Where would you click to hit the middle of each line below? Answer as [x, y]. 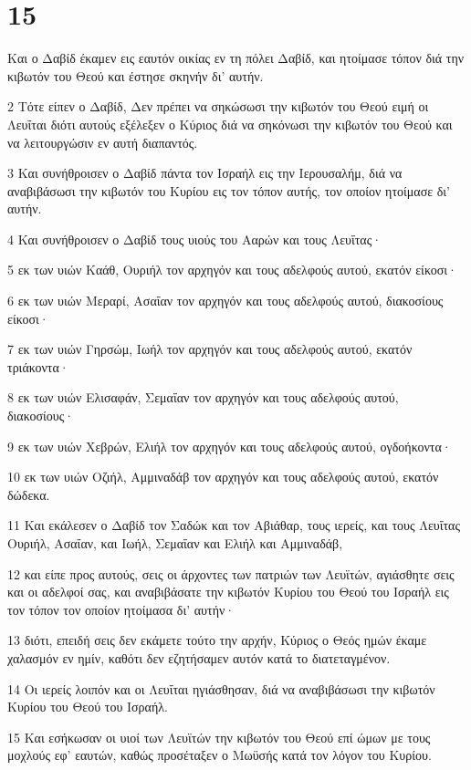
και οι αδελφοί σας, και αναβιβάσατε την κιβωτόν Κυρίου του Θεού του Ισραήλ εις [228, 592]
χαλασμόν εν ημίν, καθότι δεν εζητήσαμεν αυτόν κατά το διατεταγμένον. [199, 657]
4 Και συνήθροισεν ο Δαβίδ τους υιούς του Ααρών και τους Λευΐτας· [195, 239]
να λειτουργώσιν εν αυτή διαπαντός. [103, 142]
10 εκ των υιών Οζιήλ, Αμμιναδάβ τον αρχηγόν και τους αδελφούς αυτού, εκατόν [223, 477]
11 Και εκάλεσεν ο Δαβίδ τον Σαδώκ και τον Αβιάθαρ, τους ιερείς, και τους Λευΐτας [234, 525]
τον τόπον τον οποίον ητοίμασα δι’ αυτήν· [121, 609]
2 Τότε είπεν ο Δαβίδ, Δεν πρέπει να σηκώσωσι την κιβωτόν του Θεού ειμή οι [218, 106]
